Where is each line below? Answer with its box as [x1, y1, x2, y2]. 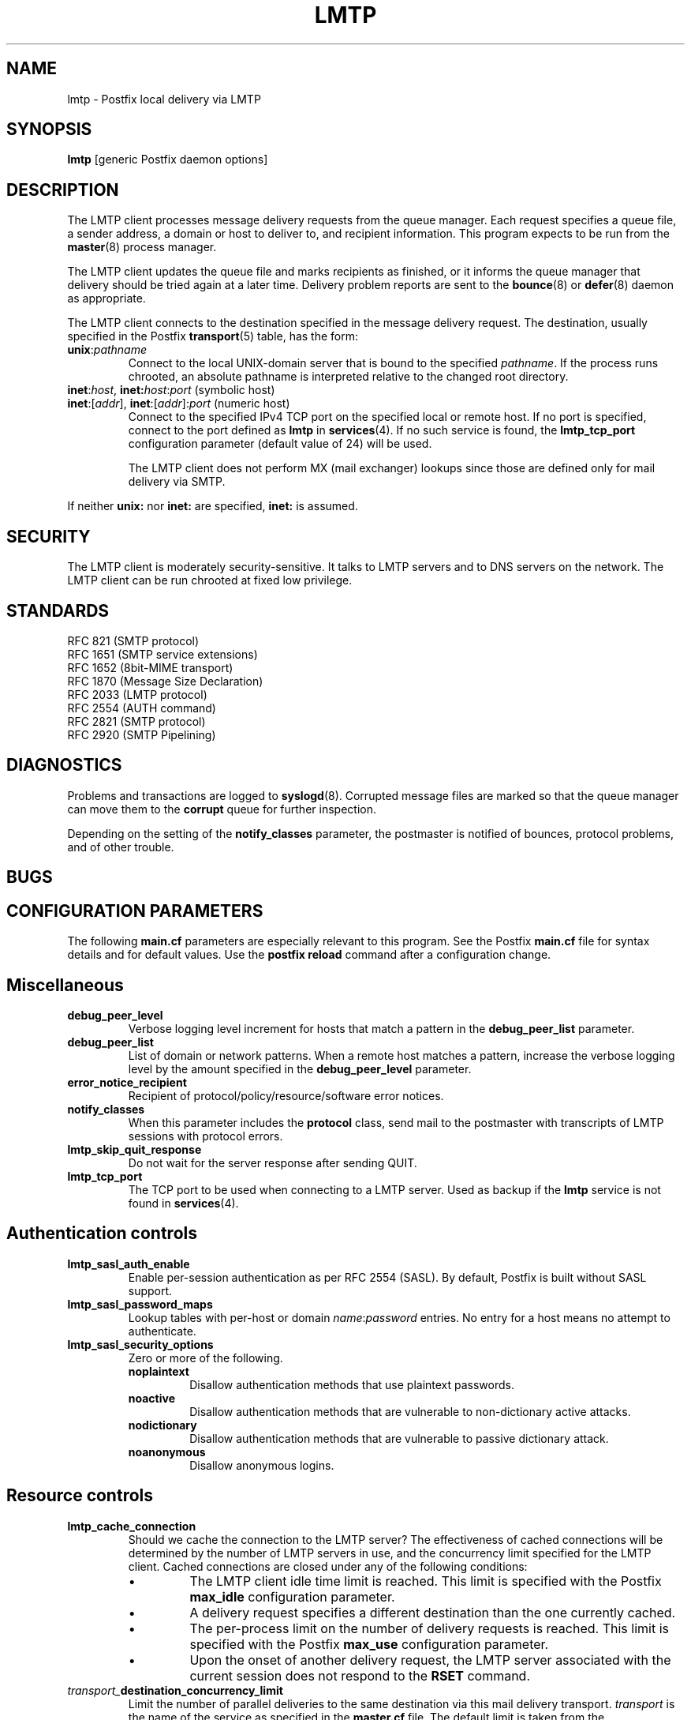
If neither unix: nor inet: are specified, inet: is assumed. [67, 499, 358, 513]
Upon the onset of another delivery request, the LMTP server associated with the [189, 1651, 671, 1668]
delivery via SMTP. [128, 475, 226, 489]
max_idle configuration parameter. [189, 1588, 395, 1605]
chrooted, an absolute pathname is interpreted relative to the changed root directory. [128, 370, 569, 384]
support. [128, 1283, 173, 1298]
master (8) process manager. [67, 240, 217, 254]
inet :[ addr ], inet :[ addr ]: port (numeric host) [67, 396, 290, 411]
